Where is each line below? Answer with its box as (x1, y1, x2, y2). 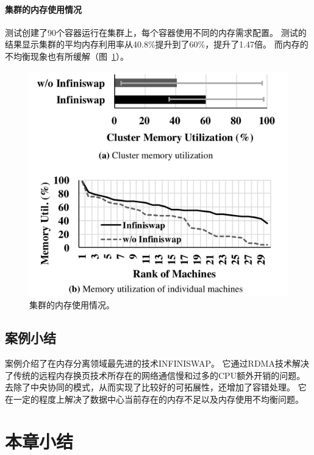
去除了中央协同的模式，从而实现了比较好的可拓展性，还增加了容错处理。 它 (5, 381, 307, 393)
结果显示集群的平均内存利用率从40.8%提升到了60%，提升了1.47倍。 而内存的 (5, 38, 309, 51)
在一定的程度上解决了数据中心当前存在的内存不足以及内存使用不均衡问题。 (5, 392, 304, 405)
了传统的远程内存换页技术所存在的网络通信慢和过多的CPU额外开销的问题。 (5, 369, 305, 381)
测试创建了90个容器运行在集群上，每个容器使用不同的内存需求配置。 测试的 (5, 26, 307, 38)
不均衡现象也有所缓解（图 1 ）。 (5, 49, 129, 62)
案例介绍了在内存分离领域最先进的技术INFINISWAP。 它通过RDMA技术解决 (5, 357, 309, 370)
